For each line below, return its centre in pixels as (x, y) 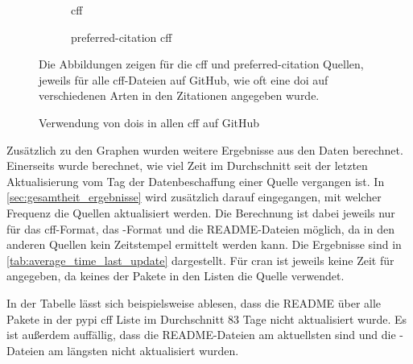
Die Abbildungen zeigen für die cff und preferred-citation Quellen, (201, 64)
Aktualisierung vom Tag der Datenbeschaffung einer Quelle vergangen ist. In (196, 181)
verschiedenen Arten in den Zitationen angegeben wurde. (179, 95)
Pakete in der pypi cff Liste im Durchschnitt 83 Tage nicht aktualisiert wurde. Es (207, 318)
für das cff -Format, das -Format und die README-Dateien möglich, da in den (200, 228)
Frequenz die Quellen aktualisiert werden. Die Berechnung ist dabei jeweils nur (201, 212)
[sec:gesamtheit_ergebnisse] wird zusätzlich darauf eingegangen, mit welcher (194, 197)
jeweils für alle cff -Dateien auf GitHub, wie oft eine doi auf (184, 79)
